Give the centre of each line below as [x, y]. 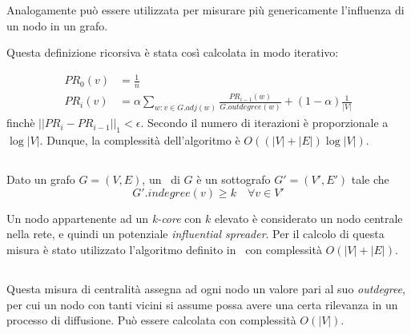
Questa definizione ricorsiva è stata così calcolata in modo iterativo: [173, 52]
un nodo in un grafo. [57, 25]
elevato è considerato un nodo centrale [308, 218]
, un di [161, 179]
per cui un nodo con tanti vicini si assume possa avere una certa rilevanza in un [202, 304]
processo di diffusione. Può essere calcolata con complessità [151, 320]
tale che [370, 179]
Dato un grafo [41, 179]
